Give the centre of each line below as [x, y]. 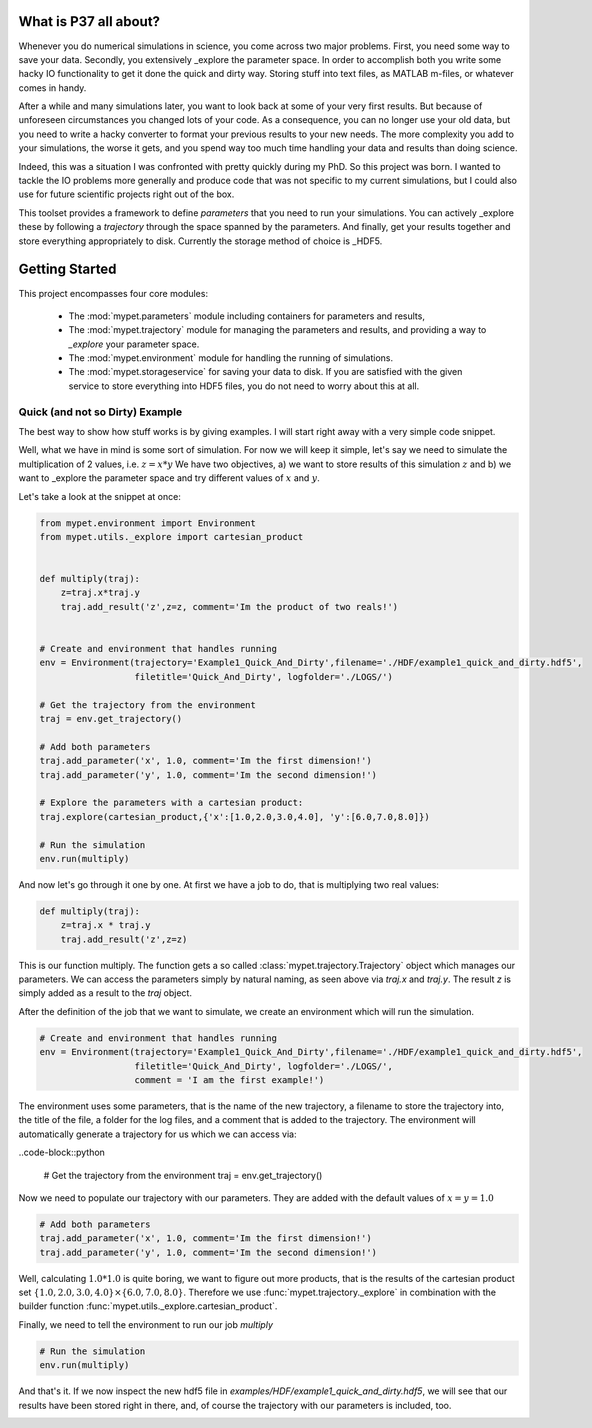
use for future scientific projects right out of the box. [126, 194]
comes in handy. [52, 87]
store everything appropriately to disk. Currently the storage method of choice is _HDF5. [200, 241]
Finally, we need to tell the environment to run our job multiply [146, 1324]
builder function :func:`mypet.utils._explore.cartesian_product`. [148, 1306]
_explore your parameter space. [134, 344]
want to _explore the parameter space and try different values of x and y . [169, 478]
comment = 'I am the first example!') [229, 1079]
